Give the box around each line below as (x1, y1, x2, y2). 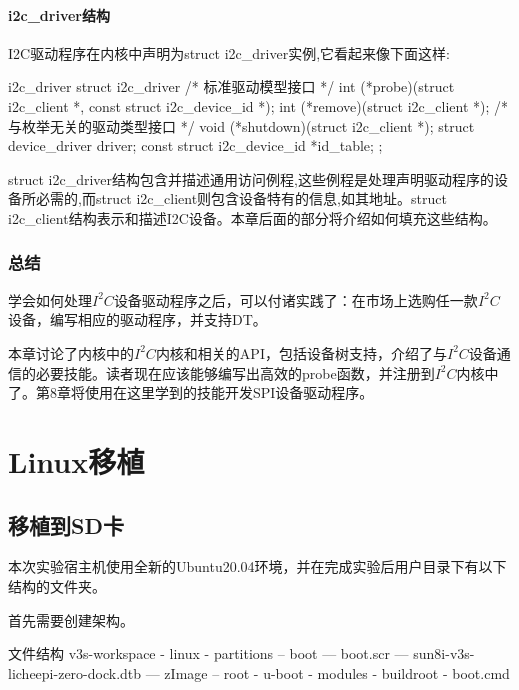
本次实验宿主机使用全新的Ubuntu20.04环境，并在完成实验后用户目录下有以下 (8, 556, 507, 577)
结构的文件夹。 (8, 575, 106, 596)
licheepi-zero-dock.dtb (8, 662, 142, 683)
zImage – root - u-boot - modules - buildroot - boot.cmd (164, 662, 510, 683)
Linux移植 (8, 440, 145, 481)
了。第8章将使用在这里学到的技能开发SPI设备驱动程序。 (8, 382, 374, 403)
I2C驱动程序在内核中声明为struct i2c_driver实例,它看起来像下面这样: (8, 42, 450, 63)
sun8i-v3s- (413, 643, 475, 664)
